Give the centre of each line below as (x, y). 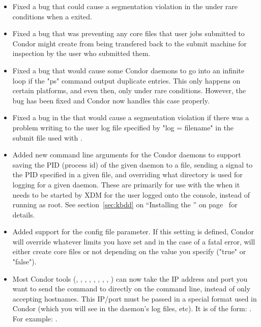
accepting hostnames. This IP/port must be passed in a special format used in (135, 298)
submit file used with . (47, 137)
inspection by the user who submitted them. (81, 53)
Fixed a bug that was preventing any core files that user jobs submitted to (128, 33)
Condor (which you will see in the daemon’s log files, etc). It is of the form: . (132, 308)
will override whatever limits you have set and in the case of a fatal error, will (134, 241)
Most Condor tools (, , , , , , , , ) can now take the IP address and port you (130, 278)
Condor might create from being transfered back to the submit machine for (129, 43)
